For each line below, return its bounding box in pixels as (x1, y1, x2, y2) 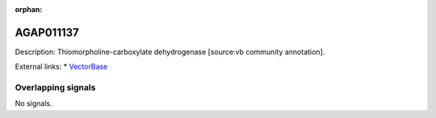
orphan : (15, 5, 43, 14)
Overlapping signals (15, 82, 96, 93)
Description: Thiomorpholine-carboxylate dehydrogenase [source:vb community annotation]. (15, 47, 325, 57)
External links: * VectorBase (15, 61, 108, 72)
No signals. (15, 99, 52, 108)
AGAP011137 (15, 25, 80, 40)
